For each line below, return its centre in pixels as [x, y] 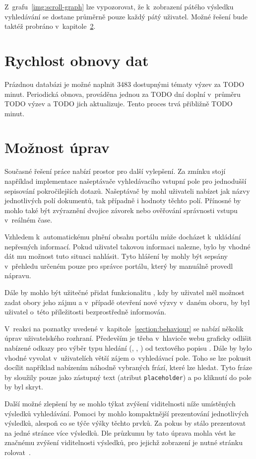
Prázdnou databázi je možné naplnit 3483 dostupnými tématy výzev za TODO [125, 84]
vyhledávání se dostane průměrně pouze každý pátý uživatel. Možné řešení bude [126, 16]
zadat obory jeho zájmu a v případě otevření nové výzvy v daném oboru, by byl [127, 302]
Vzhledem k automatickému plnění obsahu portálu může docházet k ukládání [123, 236]
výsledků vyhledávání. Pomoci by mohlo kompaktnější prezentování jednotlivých [127, 413]
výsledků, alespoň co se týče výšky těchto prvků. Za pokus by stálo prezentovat [125, 423]
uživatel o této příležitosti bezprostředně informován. [85, 312]
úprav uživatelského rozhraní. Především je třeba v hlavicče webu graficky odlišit [128, 338]
